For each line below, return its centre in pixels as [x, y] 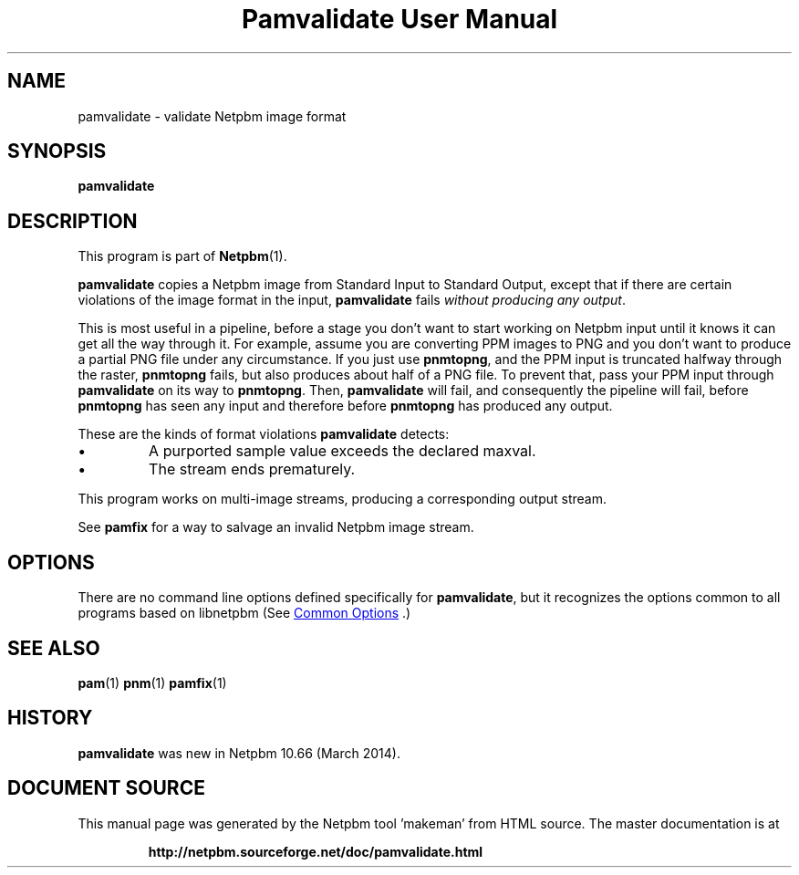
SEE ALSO [54, 648]
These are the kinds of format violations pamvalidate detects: [264, 434]
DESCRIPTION [73, 221]
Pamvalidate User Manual [399, 19]
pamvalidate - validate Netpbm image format [212, 116]
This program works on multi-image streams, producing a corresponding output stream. [342, 499]
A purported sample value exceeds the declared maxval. [342, 451]
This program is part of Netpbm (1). [182, 256]
